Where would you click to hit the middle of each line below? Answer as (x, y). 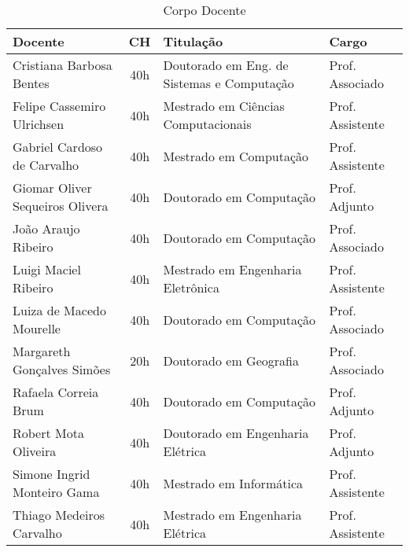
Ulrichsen (39, 124)
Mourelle (37, 328)
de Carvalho (46, 165)
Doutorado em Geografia (231, 360)
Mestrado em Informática (233, 483)
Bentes (31, 83)
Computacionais (207, 124)
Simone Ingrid (52, 474)
